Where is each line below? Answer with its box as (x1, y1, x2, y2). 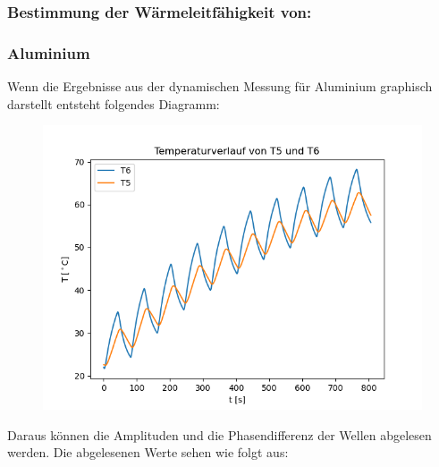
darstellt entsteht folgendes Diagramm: (7, 94, 220, 113)
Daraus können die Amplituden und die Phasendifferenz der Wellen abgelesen (7, 425, 432, 444)
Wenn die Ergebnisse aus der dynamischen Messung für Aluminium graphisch (7, 77, 433, 96)
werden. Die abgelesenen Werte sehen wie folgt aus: (7, 443, 289, 462)
